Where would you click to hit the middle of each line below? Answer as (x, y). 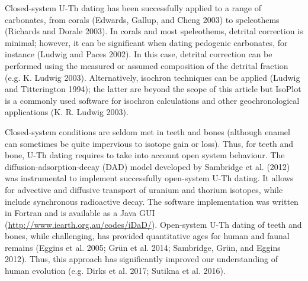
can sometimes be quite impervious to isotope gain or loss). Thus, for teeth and (149, 143)
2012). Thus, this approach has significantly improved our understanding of (142, 259)
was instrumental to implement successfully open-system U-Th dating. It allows (149, 178)
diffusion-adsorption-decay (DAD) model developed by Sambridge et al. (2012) (147, 166)
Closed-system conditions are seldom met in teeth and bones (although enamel (147, 131)
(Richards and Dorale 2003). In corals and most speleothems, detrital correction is (154, 31)
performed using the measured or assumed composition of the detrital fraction (147, 65)
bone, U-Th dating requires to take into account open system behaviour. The (145, 155)
